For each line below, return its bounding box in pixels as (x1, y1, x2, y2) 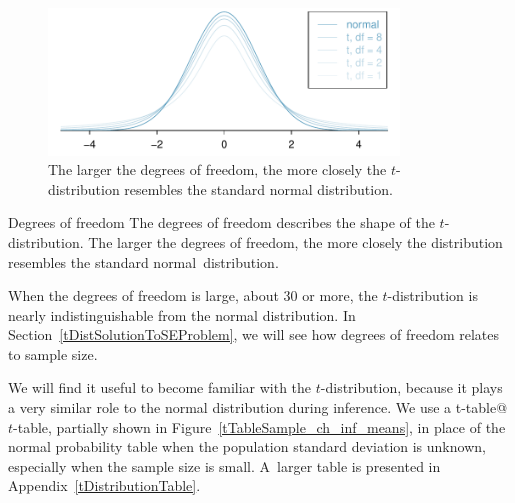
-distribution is (387, 285, 478, 306)
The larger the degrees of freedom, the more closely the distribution (88, 231, 503, 252)
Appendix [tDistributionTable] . (8, 475, 201, 496)
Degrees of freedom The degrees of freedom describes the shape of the (8, 212, 435, 233)
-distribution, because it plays (320, 377, 503, 398)
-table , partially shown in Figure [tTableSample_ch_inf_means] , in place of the (13, 416, 506, 437)
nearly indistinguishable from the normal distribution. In (8, 304, 356, 325)
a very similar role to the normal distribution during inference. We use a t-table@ (8, 397, 508, 418)
